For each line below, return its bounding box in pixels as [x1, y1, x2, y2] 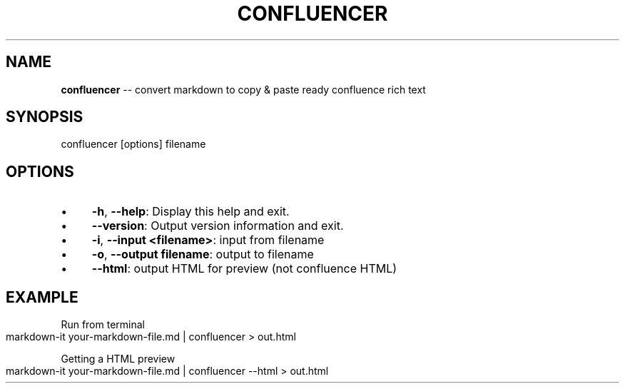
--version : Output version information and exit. [91, 218, 344, 233]
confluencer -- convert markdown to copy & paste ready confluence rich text [61, 83, 426, 96]
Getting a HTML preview [61, 353, 176, 365]
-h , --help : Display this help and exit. [91, 204, 290, 219]
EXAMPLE [6, 288, 78, 306]
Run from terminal [61, 318, 145, 331]
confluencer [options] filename [61, 138, 206, 151]
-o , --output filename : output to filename [91, 247, 314, 262]
